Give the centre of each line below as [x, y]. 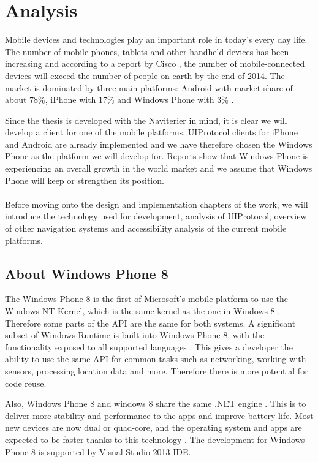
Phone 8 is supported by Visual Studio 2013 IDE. [98, 451]
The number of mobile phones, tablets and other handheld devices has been [147, 51]
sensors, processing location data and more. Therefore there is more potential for [157, 370]
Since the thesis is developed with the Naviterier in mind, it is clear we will [146, 120]
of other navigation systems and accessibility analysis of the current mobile [146, 228]
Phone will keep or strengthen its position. [85, 180]
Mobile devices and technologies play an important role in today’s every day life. [156, 40]
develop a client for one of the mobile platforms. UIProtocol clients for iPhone [151, 132]
